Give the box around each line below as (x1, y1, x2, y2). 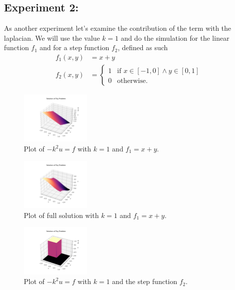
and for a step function (40, 42, 110, 53)
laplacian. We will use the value (4, 32, 100, 43)
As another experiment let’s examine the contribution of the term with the (4, 23, 232, 33)
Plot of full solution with (24, 210, 99, 220)
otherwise (117, 77, 146, 85)
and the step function (112, 276, 177, 287)
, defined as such (117, 42, 168, 53)
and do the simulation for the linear (120, 32, 230, 43)
